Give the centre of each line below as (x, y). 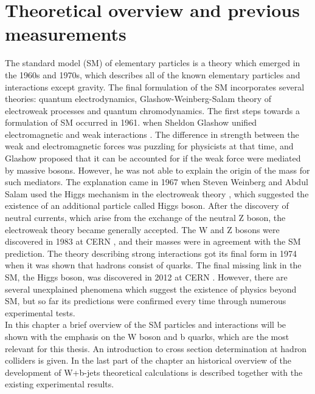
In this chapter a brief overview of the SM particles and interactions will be (146, 324)
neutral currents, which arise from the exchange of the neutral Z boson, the (145, 218)
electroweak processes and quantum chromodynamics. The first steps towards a (152, 110)
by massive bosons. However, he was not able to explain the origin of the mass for (157, 170)
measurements (66, 34)
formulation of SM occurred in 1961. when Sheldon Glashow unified (131, 122)
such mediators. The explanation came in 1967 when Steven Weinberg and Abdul (157, 182)
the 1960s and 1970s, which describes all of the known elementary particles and (153, 74)
